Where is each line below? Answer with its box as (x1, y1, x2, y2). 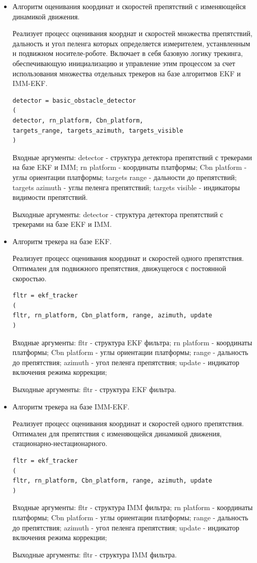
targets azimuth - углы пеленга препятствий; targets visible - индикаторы (12, 182, 240, 192)
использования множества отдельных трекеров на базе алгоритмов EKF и (12, 68, 241, 78)
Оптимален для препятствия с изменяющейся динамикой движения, (12, 428, 222, 438)
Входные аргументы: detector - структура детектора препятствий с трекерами (12, 152, 252, 162)
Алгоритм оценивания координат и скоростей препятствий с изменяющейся (12, 1, 246, 11)
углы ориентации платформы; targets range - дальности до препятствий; (12, 171, 237, 182)
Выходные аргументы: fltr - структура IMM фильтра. (12, 549, 177, 559)
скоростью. (12, 273, 47, 283)
